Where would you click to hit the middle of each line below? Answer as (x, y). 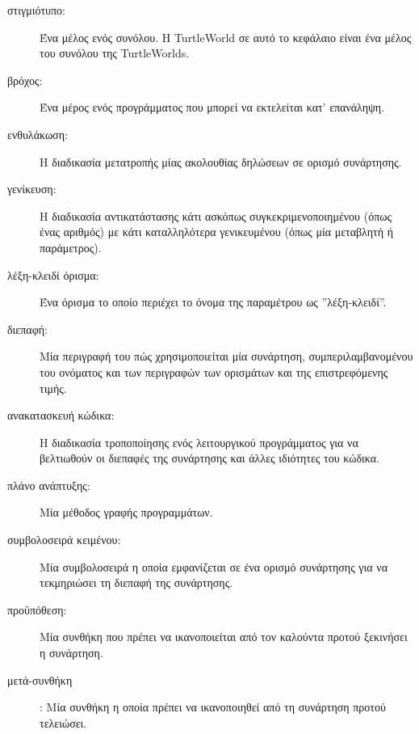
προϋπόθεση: (37, 609)
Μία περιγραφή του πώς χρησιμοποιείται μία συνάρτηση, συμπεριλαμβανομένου (226, 356)
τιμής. (53, 388)
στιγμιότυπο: (36, 10)
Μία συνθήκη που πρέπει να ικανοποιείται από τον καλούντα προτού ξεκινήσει (224, 637)
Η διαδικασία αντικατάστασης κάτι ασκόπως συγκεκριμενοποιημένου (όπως (216, 215)
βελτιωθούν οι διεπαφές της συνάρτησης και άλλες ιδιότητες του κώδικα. (209, 458)
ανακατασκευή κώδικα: (61, 415)
